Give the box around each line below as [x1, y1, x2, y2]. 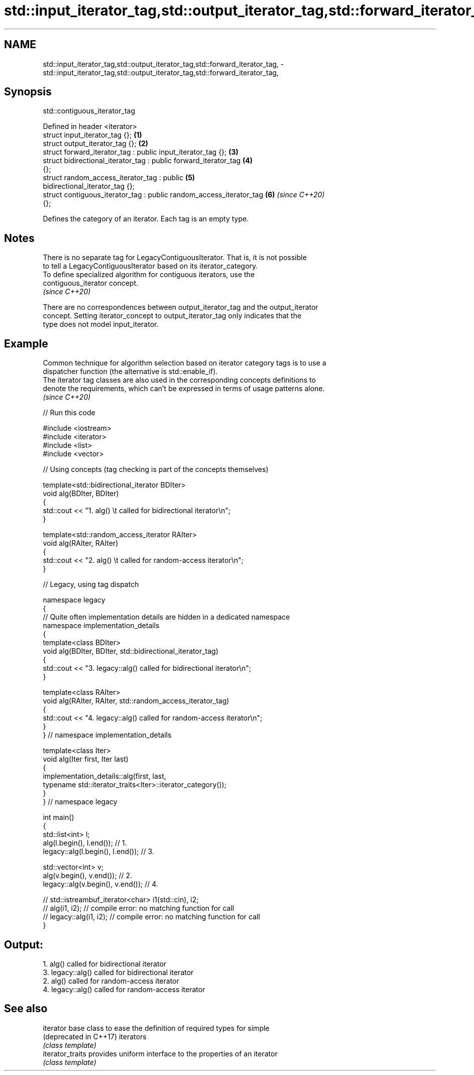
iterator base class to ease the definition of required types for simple [43, 1023, 270, 1032]
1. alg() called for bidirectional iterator [43, 959, 167, 968]
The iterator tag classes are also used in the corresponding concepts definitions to [43, 376, 316, 385]
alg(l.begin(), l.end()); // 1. [43, 839, 127, 848]
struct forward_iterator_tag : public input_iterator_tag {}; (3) [43, 148, 239, 157]
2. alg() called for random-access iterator [43, 976, 179, 985]
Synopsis [4, 85, 52, 98]
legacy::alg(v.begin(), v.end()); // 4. [43, 880, 158, 889]
